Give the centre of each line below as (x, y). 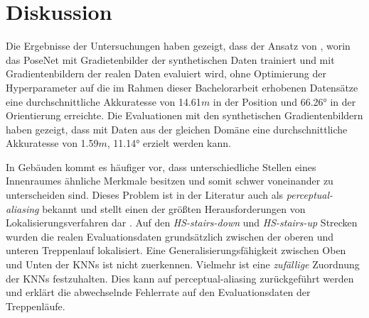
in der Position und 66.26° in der (284, 101)
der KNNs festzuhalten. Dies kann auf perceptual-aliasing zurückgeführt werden (180, 278)
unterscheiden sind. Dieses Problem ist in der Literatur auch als (145, 195)
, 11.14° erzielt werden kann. (169, 143)
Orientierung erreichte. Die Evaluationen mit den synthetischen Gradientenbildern (184, 115)
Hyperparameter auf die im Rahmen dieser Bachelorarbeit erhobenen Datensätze (182, 87)
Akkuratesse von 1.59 (52, 143)
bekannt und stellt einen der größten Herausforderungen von (174, 208)
